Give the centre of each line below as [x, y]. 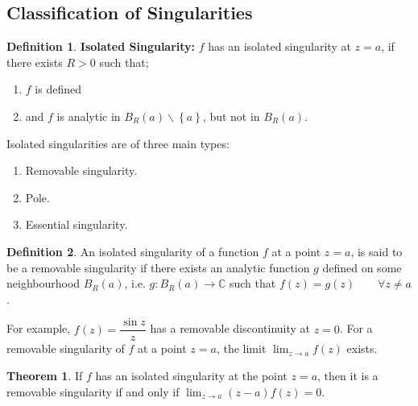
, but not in [231, 116]
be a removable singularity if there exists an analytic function [158, 267]
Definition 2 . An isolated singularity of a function [133, 251]
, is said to [377, 251]
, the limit [241, 348]
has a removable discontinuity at [230, 328]
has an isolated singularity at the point [191, 375]
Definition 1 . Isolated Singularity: [101, 46]
